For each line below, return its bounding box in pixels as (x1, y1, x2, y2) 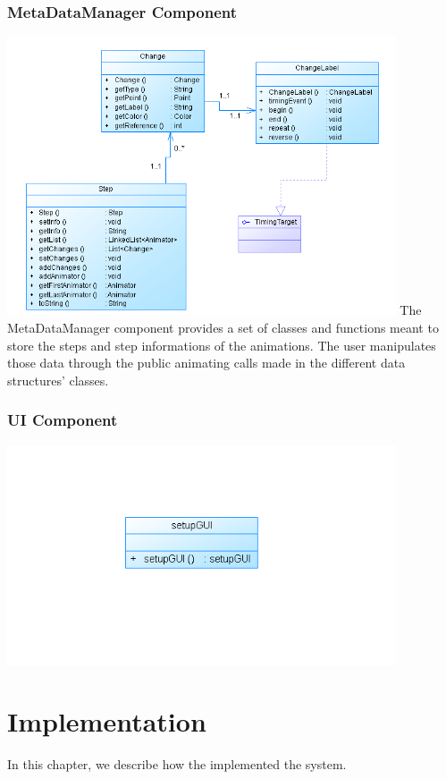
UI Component (7, 409, 118, 431)
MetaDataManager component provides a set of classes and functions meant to (7, 318, 439, 337)
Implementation (7, 703, 206, 740)
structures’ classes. (7, 370, 109, 389)
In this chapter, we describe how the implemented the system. (7, 755, 347, 774)
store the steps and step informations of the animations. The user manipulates (7, 335, 436, 354)
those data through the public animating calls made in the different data (7, 353, 406, 372)
